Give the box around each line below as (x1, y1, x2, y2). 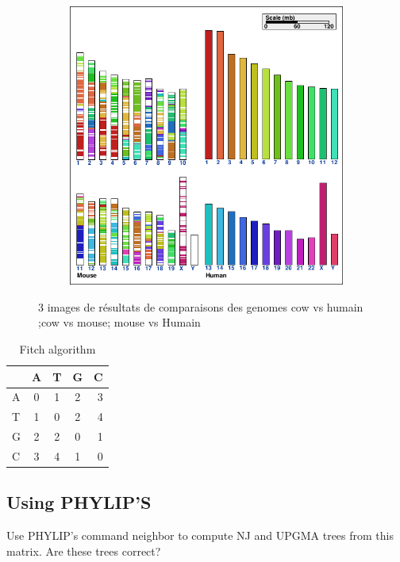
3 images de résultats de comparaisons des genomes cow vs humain (38, 298, 363, 315)
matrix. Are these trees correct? (6, 542, 161, 559)
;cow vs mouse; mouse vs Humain (38, 314, 201, 331)
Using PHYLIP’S (6, 490, 152, 514)
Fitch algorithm (19, 340, 96, 357)
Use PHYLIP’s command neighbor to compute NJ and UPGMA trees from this (6, 527, 394, 544)
